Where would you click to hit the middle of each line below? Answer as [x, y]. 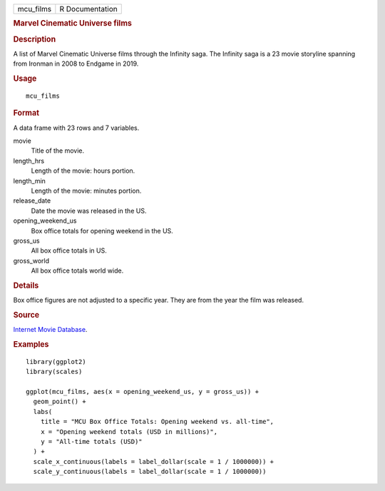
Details [26, 285]
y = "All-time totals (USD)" [91, 441]
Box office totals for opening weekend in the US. [102, 231]
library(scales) [54, 372]
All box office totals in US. [69, 250]
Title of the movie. [58, 151]
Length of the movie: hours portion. [83, 171]
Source [26, 315]
